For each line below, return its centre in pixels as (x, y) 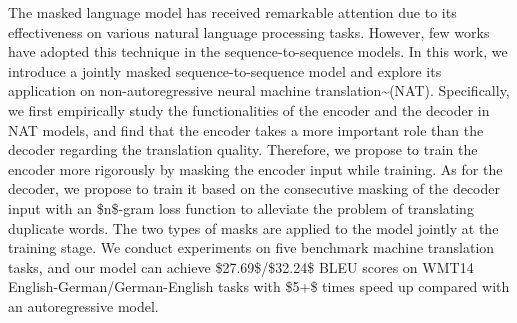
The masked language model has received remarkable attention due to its (232, 12)
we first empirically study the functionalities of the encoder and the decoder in (249, 109)
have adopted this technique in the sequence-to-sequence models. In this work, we (258, 51)
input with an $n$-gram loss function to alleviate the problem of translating (241, 207)
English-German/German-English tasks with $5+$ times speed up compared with (259, 286)
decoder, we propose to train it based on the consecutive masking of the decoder (254, 188)
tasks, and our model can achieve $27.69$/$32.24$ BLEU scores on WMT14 (241, 266)
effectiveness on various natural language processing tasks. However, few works (249, 31)
